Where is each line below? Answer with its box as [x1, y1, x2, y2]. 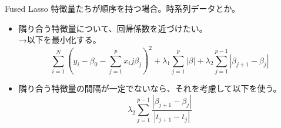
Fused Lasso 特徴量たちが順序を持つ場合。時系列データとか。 [5, 2, 240, 14]
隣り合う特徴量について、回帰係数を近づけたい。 [18, 22, 208, 34]
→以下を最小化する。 [18, 33, 101, 46]
